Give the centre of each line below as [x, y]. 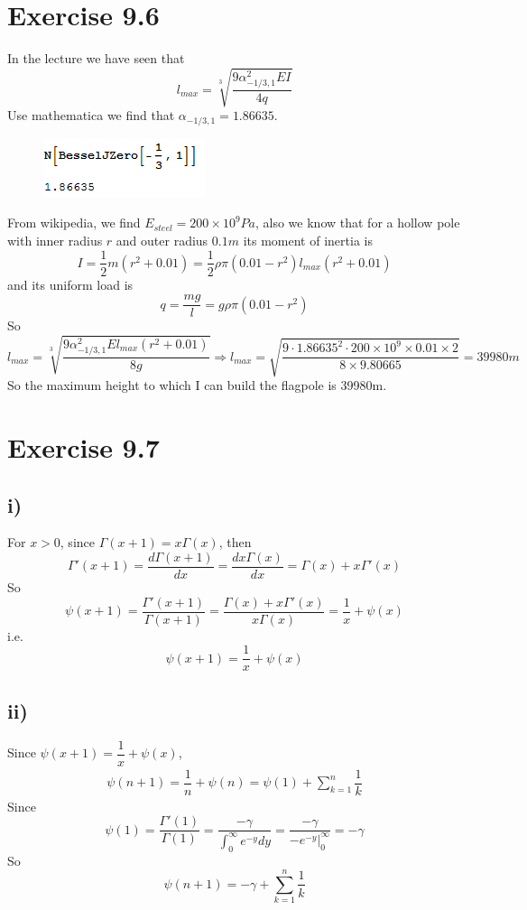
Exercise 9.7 [83, 447]
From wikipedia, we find [74, 223]
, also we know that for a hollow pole [357, 223]
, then [235, 542]
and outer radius [162, 240]
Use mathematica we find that [91, 115]
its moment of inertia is [308, 240]
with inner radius [55, 240]
